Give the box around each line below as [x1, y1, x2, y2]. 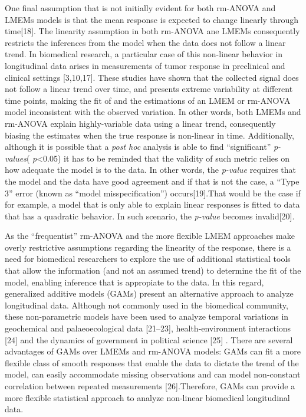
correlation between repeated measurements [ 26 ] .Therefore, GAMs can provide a [5, 380, 295, 392]
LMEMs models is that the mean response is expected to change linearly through [5, 13, 298, 25]
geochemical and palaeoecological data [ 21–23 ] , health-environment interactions [5, 322, 291, 334]
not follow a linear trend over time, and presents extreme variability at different [5, 83, 293, 95]
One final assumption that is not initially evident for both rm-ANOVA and [5, 2, 276, 14]
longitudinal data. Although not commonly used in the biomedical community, [5, 298, 288, 311]
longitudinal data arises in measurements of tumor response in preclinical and [5, 59, 285, 71]
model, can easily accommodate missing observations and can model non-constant [5, 368, 301, 380]
